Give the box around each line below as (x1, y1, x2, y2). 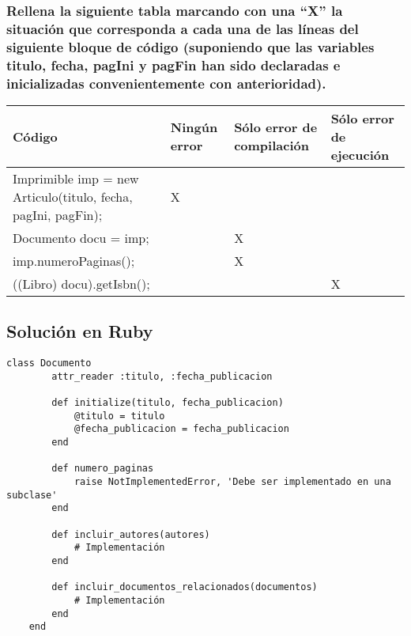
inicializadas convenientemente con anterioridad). (6, 73, 326, 93)
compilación (234, 136, 309, 155)
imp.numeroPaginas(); (13, 251, 135, 270)
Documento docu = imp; (13, 228, 149, 247)
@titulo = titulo (74, 410, 165, 422)
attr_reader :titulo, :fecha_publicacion (51, 370, 273, 382)
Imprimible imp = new (13, 168, 139, 187)
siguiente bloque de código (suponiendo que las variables (6, 36, 375, 56)
